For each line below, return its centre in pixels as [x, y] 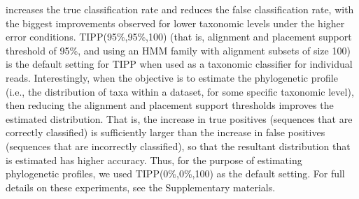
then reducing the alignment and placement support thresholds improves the [170, 105]
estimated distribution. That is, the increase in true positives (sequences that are [179, 118]
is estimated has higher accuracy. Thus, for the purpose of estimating [154, 160]
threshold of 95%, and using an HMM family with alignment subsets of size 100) [178, 50]
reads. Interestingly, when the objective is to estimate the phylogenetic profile [172, 77]
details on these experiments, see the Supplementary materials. [141, 187]
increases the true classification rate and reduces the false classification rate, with [180, 9]
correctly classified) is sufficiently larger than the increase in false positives [166, 132]
